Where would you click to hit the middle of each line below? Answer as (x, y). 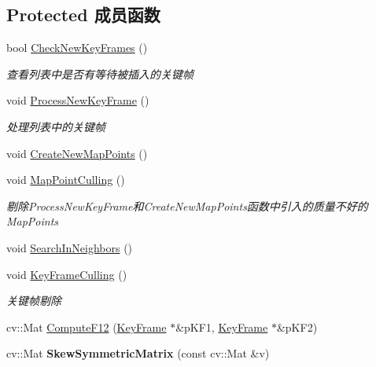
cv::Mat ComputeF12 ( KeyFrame (87, 327)
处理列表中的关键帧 (56, 126)
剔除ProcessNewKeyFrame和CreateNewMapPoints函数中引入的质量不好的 (187, 206)
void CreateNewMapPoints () (77, 153)
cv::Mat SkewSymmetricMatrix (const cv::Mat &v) (138, 353)
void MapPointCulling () (66, 180)
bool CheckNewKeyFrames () (77, 48)
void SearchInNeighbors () (70, 247)
